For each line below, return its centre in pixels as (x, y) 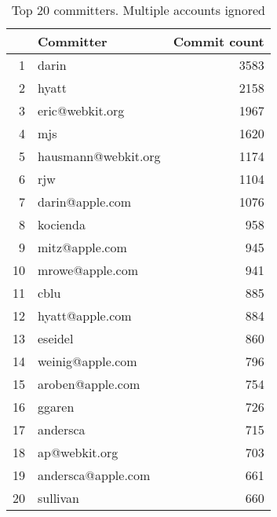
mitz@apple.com (82, 247)
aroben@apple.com (89, 384)
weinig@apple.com (87, 361)
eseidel (56, 338)
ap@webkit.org (78, 452)
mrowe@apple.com (88, 270)
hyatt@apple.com (85, 315)
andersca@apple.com (94, 475)
